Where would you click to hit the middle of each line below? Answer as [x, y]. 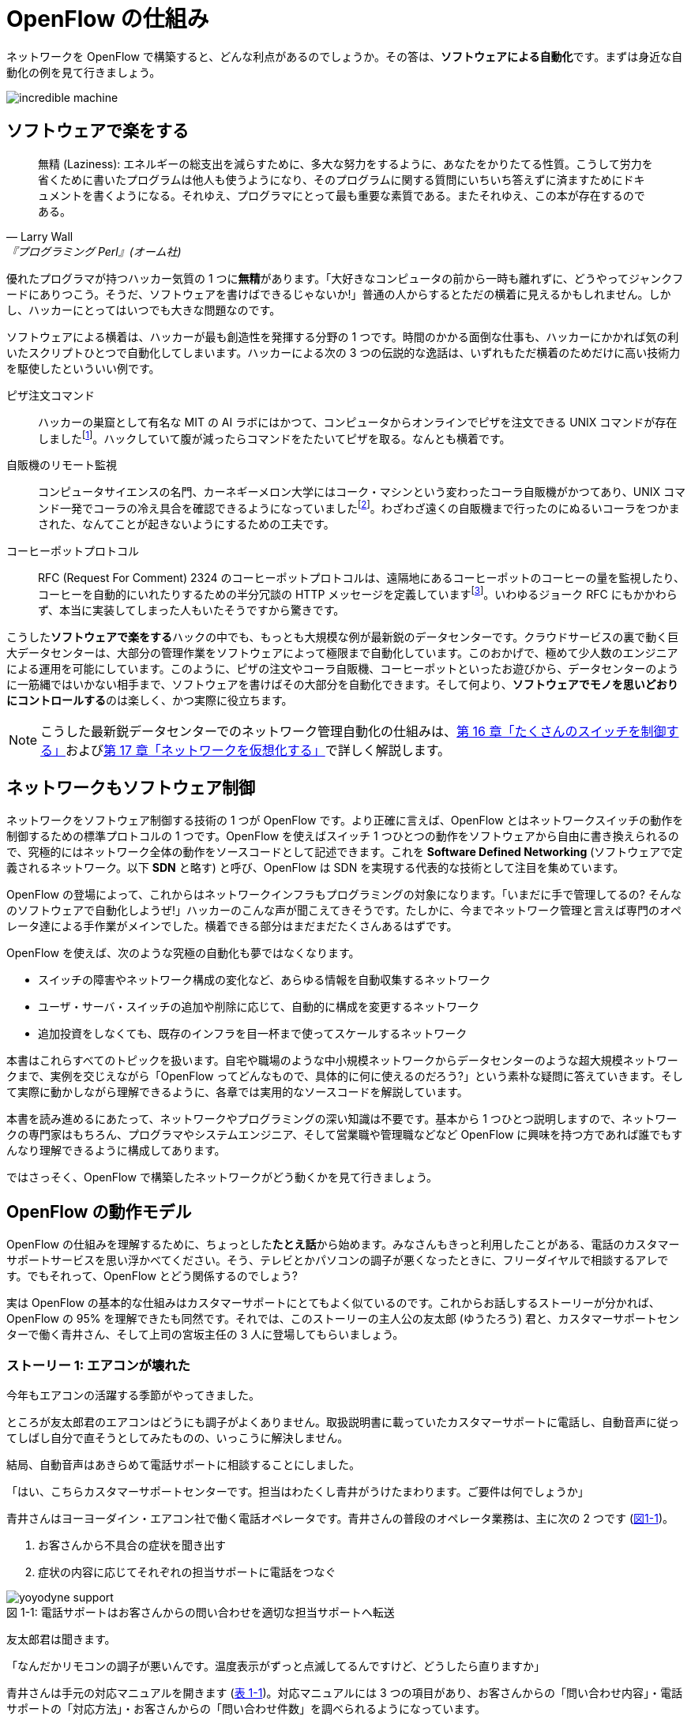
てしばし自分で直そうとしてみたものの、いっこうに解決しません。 [178, 1438]
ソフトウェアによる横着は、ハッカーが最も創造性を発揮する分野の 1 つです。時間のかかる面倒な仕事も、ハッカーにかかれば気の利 [343, 336]
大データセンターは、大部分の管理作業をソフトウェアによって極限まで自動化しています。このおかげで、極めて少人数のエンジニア [342, 652]
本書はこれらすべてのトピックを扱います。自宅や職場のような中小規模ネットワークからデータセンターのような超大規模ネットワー [342, 1061]
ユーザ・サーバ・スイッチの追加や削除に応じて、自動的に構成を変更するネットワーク [259, 1007]
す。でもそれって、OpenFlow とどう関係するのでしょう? [152, 1276]
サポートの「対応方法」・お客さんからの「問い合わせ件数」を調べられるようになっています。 [246, 1709]
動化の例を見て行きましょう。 [84, 72]
